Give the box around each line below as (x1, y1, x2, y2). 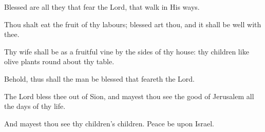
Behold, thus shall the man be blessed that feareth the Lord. (4, 73, 195, 84)
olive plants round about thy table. (4, 56, 115, 67)
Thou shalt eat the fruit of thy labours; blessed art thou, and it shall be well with (4, 18, 261, 29)
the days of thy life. (4, 101, 66, 111)
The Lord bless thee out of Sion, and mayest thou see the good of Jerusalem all (4, 90, 254, 101)
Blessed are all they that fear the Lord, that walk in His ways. (4, 2, 200, 12)
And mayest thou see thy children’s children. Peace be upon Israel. (4, 118, 214, 128)
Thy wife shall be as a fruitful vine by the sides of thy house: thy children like (4, 46, 249, 56)
